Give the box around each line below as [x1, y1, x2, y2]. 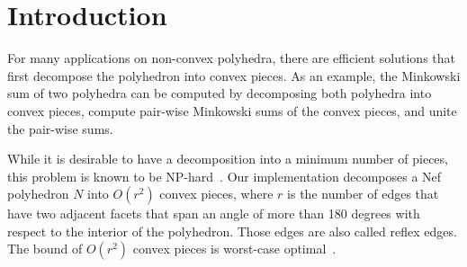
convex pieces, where [159, 184, 274, 203]
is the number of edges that [287, 184, 439, 203]
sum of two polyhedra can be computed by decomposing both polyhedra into [7, 84, 432, 102]
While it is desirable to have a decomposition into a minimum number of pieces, [7, 149, 448, 168]
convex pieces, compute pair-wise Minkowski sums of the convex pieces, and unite [7, 101, 457, 120]
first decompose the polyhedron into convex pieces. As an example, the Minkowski [7, 66, 461, 85]
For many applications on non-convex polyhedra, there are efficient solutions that [7, 49, 455, 67]
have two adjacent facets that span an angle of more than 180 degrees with [7, 204, 420, 223]
